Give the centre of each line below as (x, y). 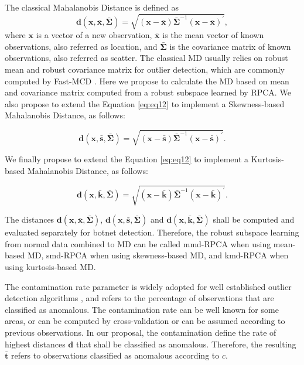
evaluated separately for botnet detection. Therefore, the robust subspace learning (152, 232)
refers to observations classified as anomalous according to (115, 355)
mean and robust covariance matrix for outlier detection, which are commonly (145, 69)
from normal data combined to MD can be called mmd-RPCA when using (138, 243)
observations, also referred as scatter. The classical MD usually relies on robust (146, 58)
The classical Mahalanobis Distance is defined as (92, 7)
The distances (30, 219)
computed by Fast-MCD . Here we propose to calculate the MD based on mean (147, 81)
